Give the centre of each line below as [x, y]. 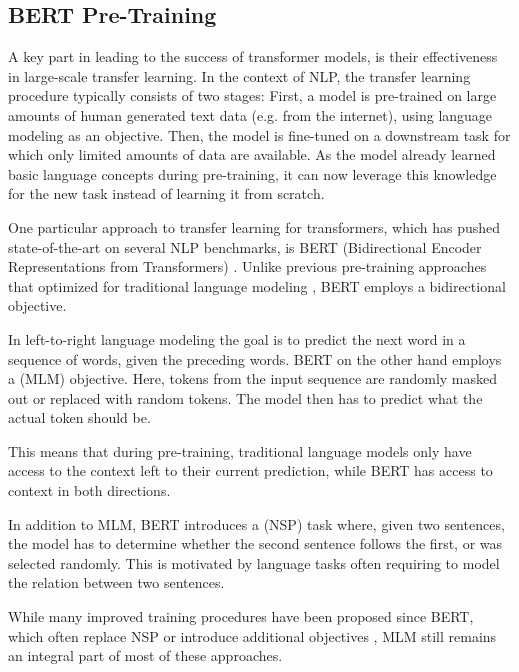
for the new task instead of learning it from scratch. [166, 193]
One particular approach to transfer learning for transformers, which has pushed [254, 226]
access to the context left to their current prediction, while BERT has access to [250, 470]
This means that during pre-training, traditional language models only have [240, 450]
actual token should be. [79, 417]
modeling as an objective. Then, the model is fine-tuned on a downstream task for [259, 134]
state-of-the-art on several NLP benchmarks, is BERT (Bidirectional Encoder [245, 246]
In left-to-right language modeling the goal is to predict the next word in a [237, 338]
